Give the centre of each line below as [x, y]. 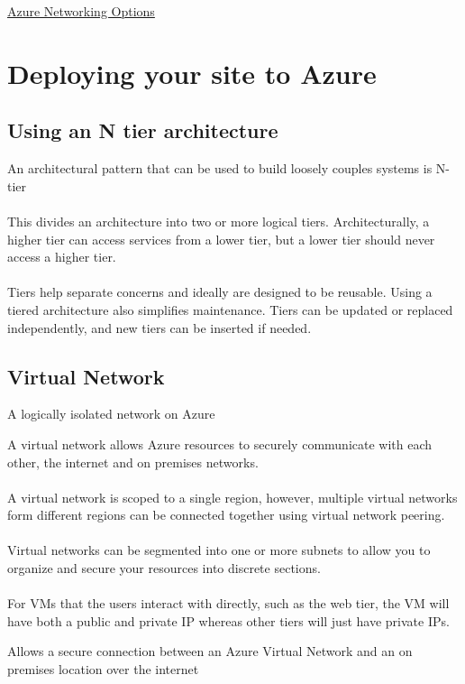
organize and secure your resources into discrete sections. [164, 568]
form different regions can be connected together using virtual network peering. [226, 515]
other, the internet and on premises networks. [133, 462]
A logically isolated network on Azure [111, 414]
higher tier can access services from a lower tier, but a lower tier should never [221, 239]
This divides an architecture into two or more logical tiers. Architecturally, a [219, 221]
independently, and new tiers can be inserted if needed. [160, 327]
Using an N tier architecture [143, 130]
